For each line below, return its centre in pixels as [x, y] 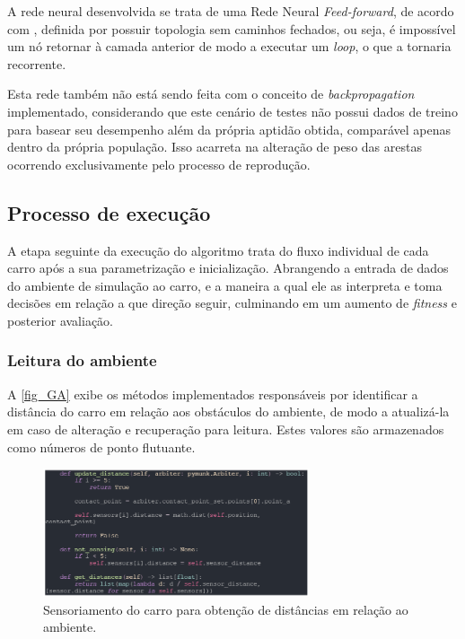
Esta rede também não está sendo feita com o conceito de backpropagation [211, 94]
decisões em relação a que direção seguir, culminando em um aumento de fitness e [232, 303]
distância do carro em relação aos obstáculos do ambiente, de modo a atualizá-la [228, 411]
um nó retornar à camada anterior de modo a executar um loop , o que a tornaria [229, 46]
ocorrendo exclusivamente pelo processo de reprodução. [159, 164]
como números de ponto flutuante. [101, 446]
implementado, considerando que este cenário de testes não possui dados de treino [232, 111]
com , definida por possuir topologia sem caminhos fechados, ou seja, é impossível [232, 28]
